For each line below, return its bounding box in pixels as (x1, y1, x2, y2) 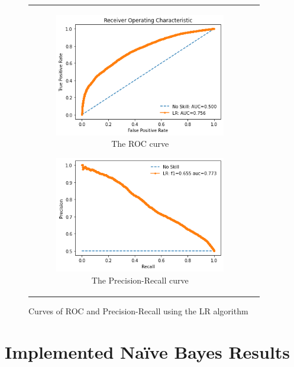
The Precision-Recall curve (91, 274, 189, 286)
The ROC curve (111, 137, 169, 150)
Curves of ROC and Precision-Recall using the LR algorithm (28, 305, 248, 317)
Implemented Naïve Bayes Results (5, 339, 290, 363)
